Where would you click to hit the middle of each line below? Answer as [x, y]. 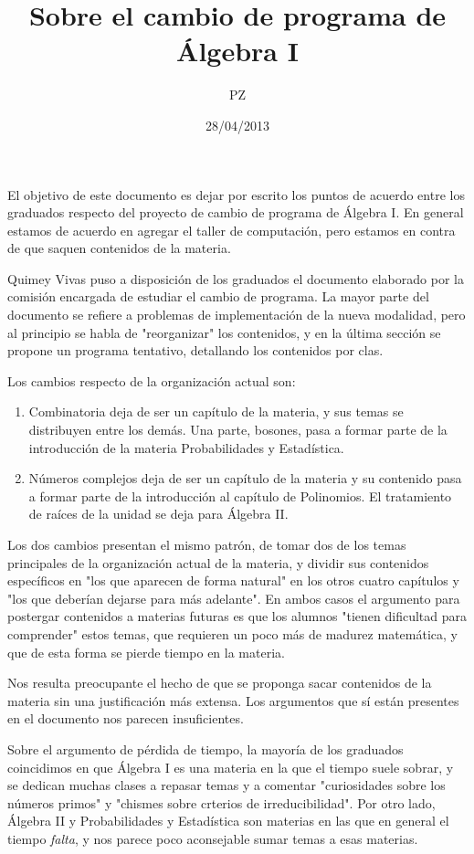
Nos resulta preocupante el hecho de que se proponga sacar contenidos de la [220, 683]
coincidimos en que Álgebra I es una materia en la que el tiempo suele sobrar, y [231, 767]
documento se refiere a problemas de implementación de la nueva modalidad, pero [237, 315]
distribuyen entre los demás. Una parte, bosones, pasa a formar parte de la [238, 430]
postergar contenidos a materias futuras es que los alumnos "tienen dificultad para [237, 616]
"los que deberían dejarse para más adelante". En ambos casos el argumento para [234, 598]
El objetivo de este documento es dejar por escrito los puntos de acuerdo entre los [236, 194]
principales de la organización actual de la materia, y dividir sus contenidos [218, 562]
